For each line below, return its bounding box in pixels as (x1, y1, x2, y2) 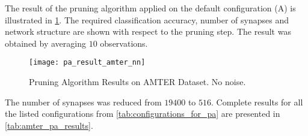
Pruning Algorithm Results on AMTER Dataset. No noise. (29, 75, 246, 88)
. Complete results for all (211, 95, 303, 108)
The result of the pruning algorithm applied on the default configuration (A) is (5, 2, 296, 14)
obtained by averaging (5, 37, 87, 49)
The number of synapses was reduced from (5, 95, 162, 108)
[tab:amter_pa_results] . (5, 119, 93, 131)
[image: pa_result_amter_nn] (29, 58, 146, 67)
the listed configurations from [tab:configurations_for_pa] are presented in (5, 107, 280, 120)
